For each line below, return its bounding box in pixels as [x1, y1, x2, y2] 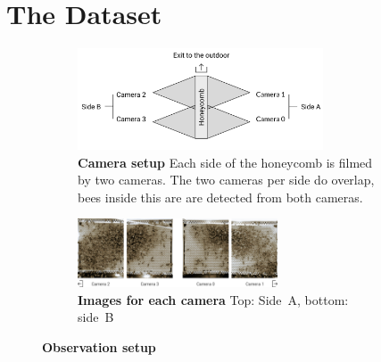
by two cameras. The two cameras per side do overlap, [78, 170, 375, 189]
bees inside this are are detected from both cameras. [78, 187, 363, 206]
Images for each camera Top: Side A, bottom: [78, 290, 349, 309]
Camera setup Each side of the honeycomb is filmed [78, 152, 373, 171]
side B [78, 308, 114, 326]
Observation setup [42, 337, 156, 356]
